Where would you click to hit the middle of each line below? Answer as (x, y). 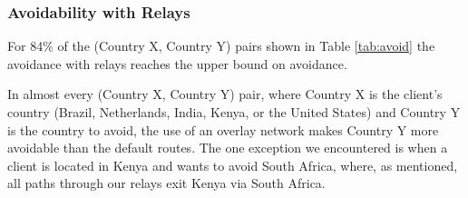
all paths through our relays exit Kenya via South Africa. (166, 183)
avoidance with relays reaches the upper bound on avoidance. (177, 63)
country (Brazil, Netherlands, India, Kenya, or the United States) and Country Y (234, 112)
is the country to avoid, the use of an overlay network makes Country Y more (223, 129)
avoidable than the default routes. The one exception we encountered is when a (228, 148)
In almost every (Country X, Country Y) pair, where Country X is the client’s (225, 94)
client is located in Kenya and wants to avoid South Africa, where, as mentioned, (233, 165)
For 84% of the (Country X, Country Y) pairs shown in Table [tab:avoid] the (221, 46)
